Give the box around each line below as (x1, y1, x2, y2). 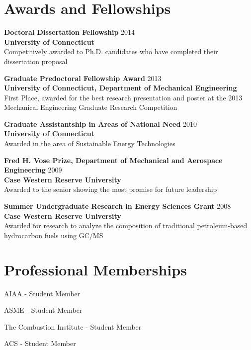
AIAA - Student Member (4, 288, 81, 298)
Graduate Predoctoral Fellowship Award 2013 (4, 73, 162, 83)
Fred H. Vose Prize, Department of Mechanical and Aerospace (4, 155, 223, 165)
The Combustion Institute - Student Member (4, 321, 142, 332)
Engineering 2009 (4, 165, 62, 175)
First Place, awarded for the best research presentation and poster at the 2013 (4, 92, 243, 102)
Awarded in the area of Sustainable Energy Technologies (4, 138, 175, 149)
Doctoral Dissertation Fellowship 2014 (4, 27, 135, 37)
